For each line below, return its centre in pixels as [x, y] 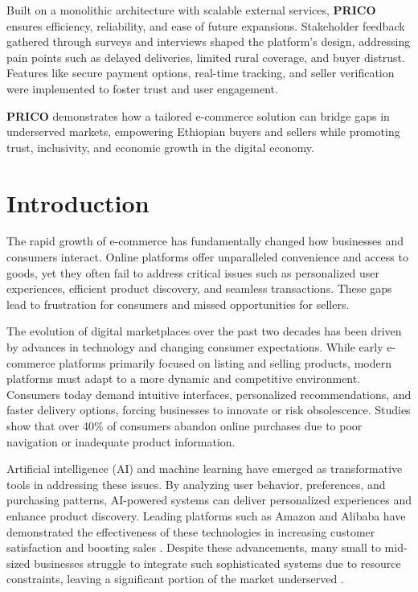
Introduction [78, 202]
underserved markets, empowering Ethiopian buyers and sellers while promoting [203, 132]
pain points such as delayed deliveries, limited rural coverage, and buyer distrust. [206, 57]
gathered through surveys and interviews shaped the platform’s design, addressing [209, 41]
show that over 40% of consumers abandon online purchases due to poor [184, 425]
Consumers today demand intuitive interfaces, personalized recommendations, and [209, 394]
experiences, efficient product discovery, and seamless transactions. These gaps [199, 288]
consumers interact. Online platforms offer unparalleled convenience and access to [207, 257]
